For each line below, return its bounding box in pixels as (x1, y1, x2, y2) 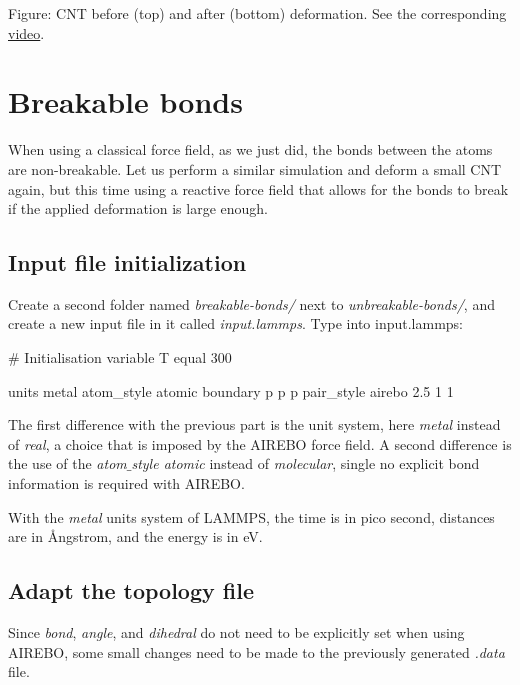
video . (8, 22, 45, 43)
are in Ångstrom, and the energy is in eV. (8, 526, 263, 547)
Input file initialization (8, 247, 247, 278)
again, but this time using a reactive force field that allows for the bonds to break (8, 178, 509, 199)
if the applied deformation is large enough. (8, 198, 268, 219)
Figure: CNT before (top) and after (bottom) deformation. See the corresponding (8, 3, 507, 23)
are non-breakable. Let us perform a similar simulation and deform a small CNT (8, 158, 502, 179)
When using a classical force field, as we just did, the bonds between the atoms (8, 139, 493, 160)
